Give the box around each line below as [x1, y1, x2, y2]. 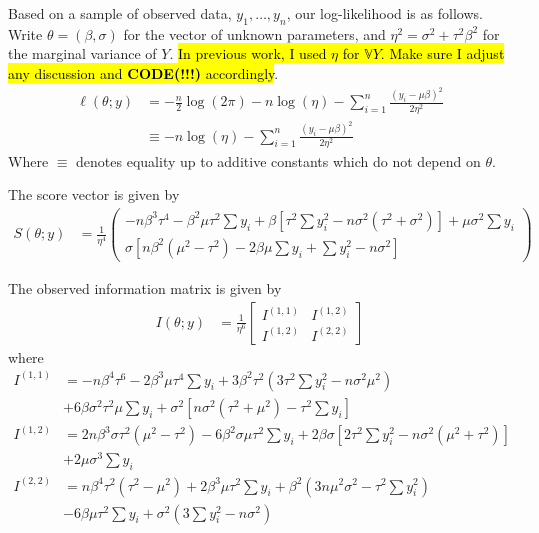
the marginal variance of [8, 43, 157, 64]
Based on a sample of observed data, [8, 3, 232, 23]
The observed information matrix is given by [8, 278, 282, 299]
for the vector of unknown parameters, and [123, 23, 386, 44]
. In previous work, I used [169, 43, 327, 64]
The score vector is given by [8, 184, 180, 205]
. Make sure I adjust [380, 43, 505, 64]
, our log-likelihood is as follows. [286, 3, 483, 23]
